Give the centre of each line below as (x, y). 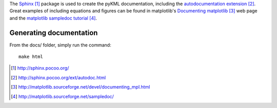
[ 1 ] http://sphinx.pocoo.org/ (40, 68)
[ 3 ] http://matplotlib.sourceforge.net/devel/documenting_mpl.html (81, 87)
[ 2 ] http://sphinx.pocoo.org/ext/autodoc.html (58, 77)
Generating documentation (54, 33)
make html (31, 57)
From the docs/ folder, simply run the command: (60, 45)
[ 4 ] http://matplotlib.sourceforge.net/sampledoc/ (62, 96)
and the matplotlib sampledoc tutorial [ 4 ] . (53, 18)
